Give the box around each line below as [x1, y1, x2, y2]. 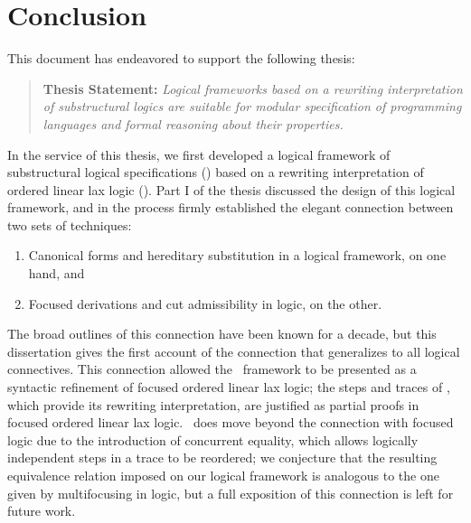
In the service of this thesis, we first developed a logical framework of [7, 145, 391, 163]
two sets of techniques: [7, 215, 132, 234]
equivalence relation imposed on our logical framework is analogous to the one [7, 466, 439, 484]
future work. [7, 501, 76, 520]
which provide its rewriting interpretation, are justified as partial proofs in [7, 395, 419, 414]
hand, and [28, 264, 85, 283]
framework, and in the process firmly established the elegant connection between [7, 198, 454, 217]
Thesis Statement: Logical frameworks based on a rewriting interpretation [42, 79, 463, 98]
